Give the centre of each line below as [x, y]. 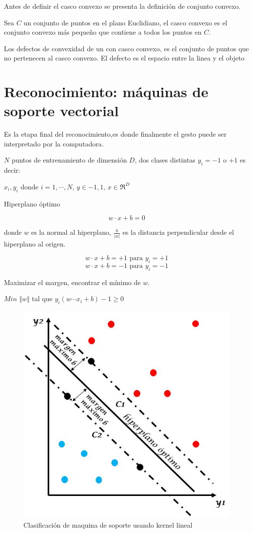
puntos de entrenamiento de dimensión [69, 160]
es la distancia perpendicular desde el [178, 232]
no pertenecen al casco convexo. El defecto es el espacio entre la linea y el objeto [124, 58]
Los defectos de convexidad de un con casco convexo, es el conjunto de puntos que [126, 48]
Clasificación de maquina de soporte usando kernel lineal [108, 524]
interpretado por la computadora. [54, 143]
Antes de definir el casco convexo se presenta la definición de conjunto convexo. [122, 6]
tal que [42, 298]
